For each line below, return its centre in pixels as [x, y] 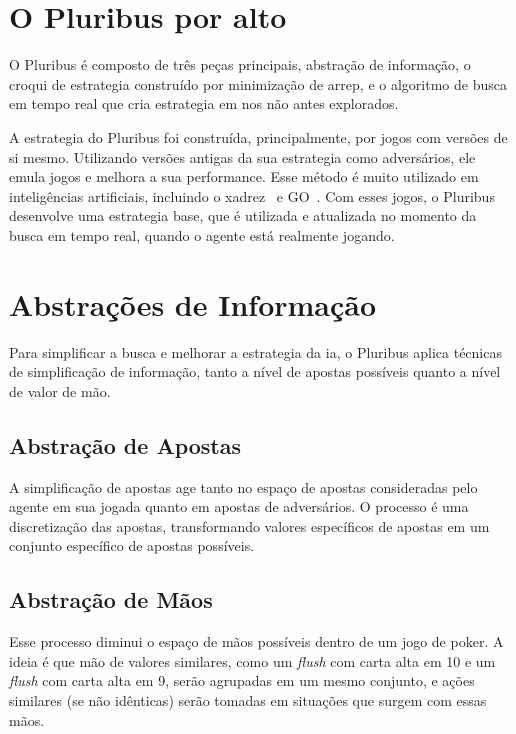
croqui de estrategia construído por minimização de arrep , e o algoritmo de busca [258, 83]
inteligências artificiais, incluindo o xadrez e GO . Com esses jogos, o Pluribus [252, 195]
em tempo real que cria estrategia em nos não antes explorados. [204, 103]
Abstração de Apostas [125, 444]
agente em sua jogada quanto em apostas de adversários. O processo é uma [239, 506]
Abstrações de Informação [193, 303]
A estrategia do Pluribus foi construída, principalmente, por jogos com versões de [258, 136]
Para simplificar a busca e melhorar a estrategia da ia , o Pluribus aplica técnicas [255, 351]
